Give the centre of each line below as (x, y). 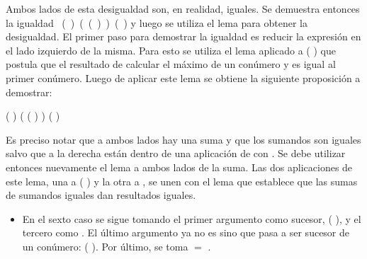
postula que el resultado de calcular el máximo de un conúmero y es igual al (171, 64)
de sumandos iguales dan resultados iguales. (101, 195)
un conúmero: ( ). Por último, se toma (105, 246)
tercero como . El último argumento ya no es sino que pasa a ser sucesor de (186, 232)
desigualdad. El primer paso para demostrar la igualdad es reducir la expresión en (183, 36)
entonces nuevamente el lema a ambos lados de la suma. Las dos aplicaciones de (179, 167)
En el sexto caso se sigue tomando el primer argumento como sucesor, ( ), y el (192, 218)
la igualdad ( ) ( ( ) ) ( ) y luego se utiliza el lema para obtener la (157, 22)
